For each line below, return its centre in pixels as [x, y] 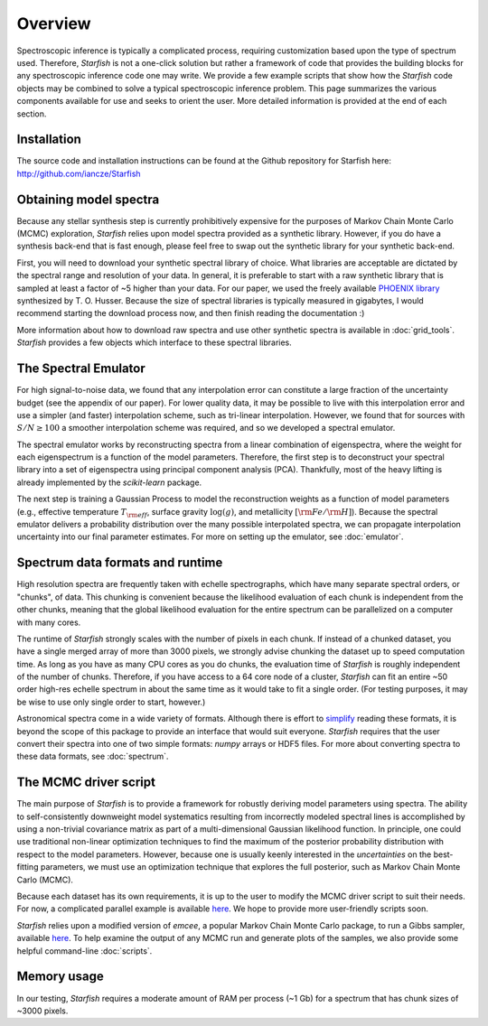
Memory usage [60, 977]
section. [32, 114]
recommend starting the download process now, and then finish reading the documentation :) [191, 313]
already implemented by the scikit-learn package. [109, 482]
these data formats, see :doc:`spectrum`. [93, 756]
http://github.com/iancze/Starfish [79, 173]
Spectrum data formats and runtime [120, 563]
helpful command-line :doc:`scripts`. [84, 951]
